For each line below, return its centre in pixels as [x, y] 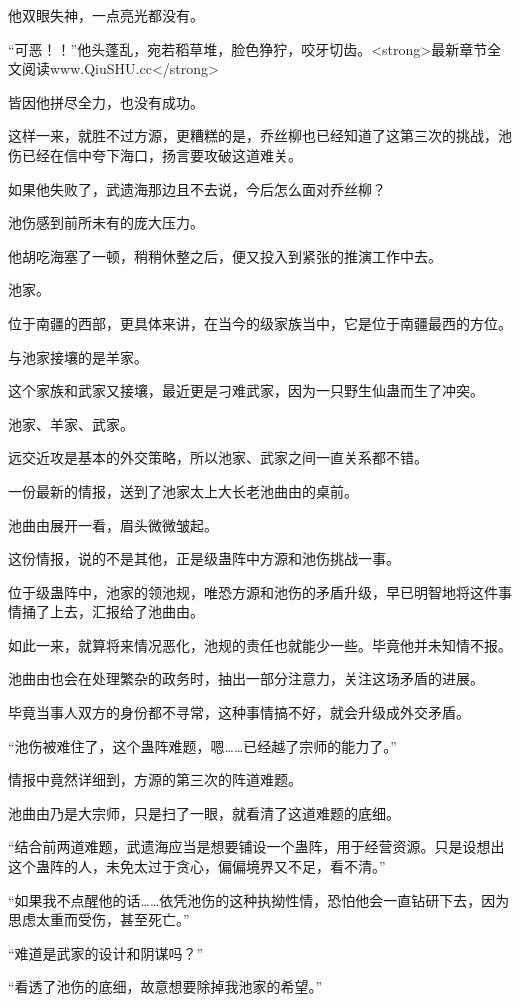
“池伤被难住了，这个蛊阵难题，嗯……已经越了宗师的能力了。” [202, 745]
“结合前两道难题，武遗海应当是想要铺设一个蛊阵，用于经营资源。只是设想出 [256, 846]
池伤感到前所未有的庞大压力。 [106, 222]
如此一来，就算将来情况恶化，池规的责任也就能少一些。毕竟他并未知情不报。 [260, 644]
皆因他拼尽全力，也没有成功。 [106, 101]
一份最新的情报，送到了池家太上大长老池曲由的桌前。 [183, 490]
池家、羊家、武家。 [71, 423]
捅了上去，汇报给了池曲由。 [112, 611]
